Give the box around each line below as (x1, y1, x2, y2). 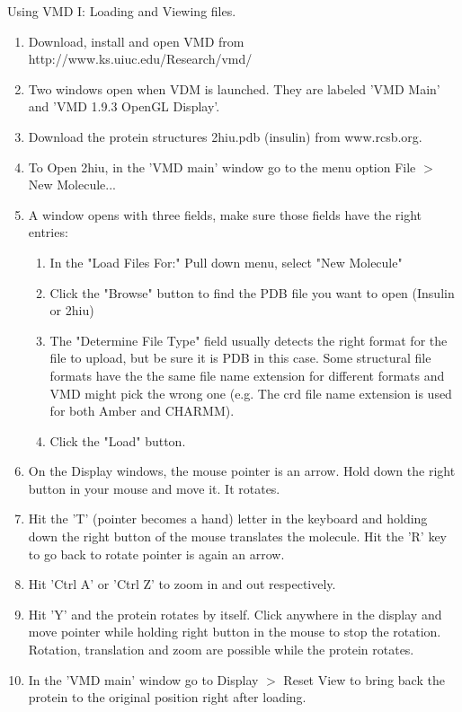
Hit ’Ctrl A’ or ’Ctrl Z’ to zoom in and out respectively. (28, 575, 336, 593)
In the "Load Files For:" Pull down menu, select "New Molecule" (49, 252, 403, 271)
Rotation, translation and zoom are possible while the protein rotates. (28, 640, 414, 659)
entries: (28, 223, 68, 242)
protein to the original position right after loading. (28, 688, 307, 707)
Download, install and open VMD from (28, 31, 244, 50)
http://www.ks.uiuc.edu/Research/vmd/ (28, 49, 253, 68)
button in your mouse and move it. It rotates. (28, 479, 280, 497)
